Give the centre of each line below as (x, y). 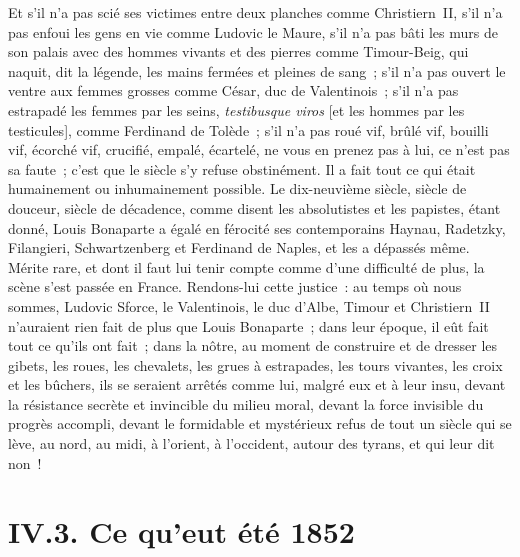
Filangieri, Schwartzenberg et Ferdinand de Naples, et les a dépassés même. (239, 247)
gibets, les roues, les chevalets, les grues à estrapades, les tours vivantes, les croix (255, 364)
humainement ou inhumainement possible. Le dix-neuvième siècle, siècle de (237, 188)
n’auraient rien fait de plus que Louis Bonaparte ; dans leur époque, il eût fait (248, 325)
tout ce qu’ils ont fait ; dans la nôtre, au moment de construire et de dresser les (253, 345)
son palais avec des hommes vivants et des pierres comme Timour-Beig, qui (238, 51)
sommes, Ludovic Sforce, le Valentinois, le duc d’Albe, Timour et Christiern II (249, 305)
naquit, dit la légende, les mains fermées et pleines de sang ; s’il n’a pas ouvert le (257, 70)
